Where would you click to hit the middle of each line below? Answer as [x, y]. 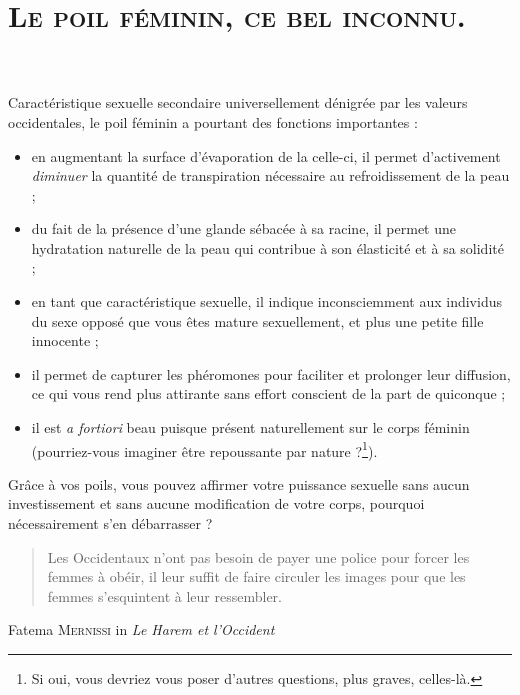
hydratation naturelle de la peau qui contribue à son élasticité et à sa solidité [267, 247]
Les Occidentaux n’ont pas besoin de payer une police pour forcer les [258, 556]
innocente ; [65, 340]
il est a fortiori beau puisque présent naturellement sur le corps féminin [250, 427]
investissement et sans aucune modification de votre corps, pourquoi [216, 503]
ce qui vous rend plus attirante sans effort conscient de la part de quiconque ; [268, 393]
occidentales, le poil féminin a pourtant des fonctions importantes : [213, 121]
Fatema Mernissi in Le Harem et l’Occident [141, 629]
